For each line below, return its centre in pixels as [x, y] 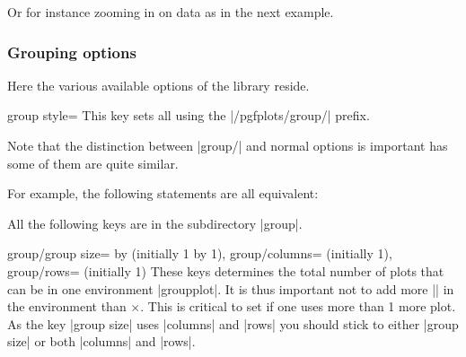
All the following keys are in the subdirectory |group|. [155, 223]
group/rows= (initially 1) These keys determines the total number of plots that [226, 270]
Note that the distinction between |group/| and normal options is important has [228, 145]
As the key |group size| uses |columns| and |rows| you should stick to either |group [233, 323]
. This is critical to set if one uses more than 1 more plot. [298, 306]
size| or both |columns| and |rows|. [101, 341]
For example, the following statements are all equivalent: [163, 193]
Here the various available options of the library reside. [158, 85]
